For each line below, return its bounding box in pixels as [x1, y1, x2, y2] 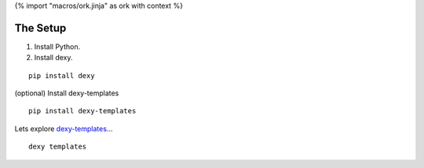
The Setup [14, 21, 67, 34]
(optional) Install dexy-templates [14, 88, 119, 98]
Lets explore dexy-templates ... [14, 123, 113, 133]
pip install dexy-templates [28, 106, 137, 116]
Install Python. [34, 41, 81, 51]
